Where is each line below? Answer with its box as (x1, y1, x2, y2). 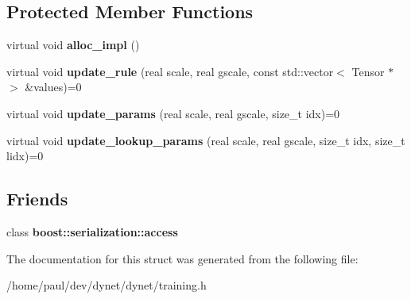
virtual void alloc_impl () (6, 36, 140, 53)
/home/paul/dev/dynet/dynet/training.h (6, 277, 207, 293)
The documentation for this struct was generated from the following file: (6, 250, 359, 266)
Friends (6, 186, 68, 211)
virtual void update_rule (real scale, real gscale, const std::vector (6, 63, 334, 79)
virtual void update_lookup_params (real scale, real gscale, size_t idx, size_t (6, 132, 405, 148)
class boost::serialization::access (6, 223, 178, 240)
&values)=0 (25, 79, 82, 95)
